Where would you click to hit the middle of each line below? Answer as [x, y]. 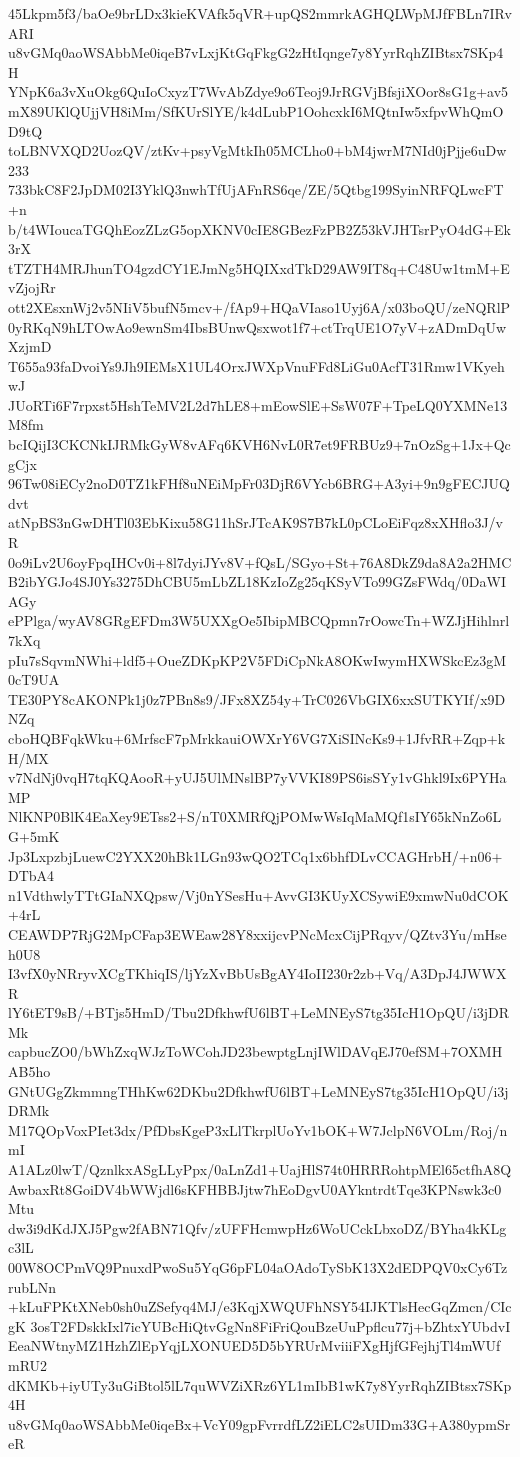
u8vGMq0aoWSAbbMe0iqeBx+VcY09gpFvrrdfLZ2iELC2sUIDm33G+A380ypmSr [259, 1423]
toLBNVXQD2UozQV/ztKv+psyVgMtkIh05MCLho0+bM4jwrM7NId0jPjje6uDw [257, 150]
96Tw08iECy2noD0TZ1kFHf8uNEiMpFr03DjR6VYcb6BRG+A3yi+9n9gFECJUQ [259, 483]
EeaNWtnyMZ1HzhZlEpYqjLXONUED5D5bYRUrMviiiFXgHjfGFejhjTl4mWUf [254, 1345]
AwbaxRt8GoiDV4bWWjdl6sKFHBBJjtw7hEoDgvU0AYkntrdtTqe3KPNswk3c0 [255, 1188]
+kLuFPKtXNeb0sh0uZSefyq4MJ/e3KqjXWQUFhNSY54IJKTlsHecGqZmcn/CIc [260, 1306]
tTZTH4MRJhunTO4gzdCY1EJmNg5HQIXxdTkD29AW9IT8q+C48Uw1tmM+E [259, 267]
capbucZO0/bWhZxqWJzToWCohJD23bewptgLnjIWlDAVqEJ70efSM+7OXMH [255, 1051]
